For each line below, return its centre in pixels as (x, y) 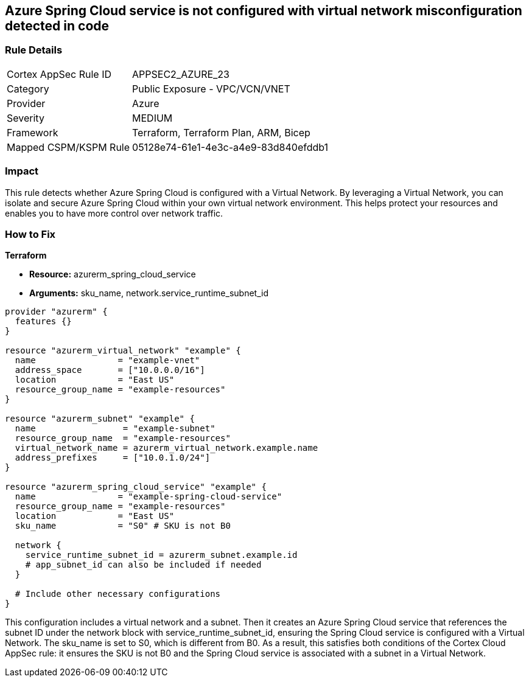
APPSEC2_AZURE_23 (181, 74)
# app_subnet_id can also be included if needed (143, 565)
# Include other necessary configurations (118, 594)
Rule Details (34, 50)
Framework (33, 132)
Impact (22, 171)
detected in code (57, 26)
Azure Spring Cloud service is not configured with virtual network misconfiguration (264, 11)
